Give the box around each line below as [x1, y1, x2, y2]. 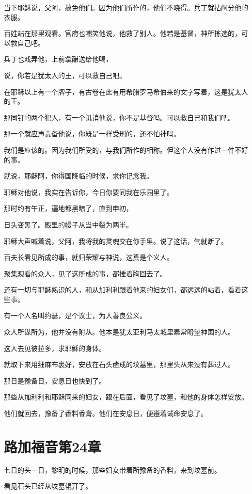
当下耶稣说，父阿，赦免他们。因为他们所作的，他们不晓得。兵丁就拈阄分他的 [4, 2, 248, 12]
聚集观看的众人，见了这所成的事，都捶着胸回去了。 [4, 268, 167, 278]
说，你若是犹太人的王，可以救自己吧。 [4, 70, 126, 80]
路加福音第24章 [4, 436, 101, 456]
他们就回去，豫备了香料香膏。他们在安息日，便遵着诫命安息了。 [4, 408, 207, 418]
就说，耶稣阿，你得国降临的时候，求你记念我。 [4, 171, 153, 181]
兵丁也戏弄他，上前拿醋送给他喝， [4, 54, 112, 64]
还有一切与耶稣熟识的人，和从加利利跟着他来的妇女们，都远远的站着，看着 [4, 285, 241, 295]
